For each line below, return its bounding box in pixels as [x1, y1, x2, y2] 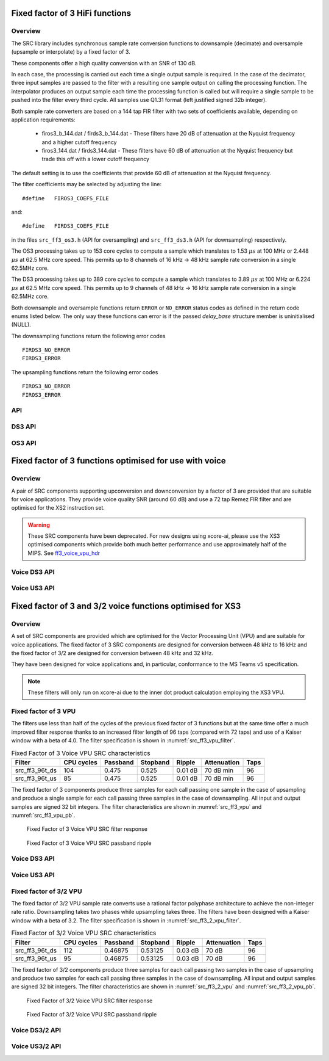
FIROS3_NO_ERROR [22, 383, 71, 390]
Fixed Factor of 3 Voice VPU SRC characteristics [11, 748, 150, 757]
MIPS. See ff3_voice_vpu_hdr [27, 549, 101, 557]
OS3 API [11, 438, 37, 447]
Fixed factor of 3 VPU [11, 707, 76, 715]
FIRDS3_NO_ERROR [22, 347, 71, 353]
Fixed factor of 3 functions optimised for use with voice [11, 455, 226, 466]
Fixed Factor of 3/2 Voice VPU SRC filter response [26, 997, 153, 1004]
